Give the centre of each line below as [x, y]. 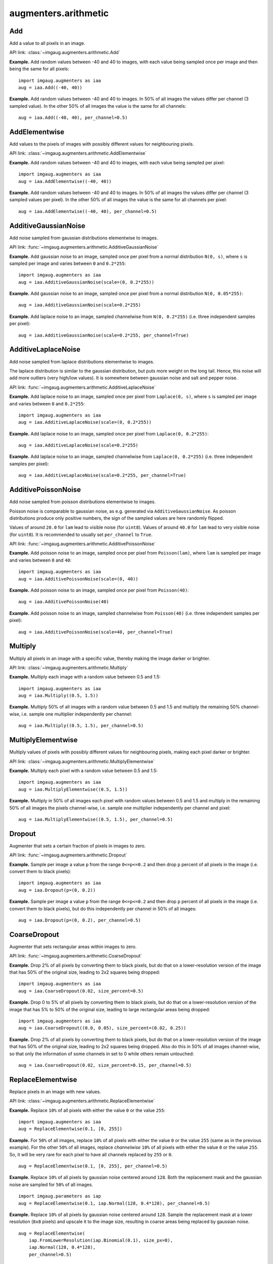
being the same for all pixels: [39, 69]
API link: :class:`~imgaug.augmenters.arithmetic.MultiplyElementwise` [82, 761]
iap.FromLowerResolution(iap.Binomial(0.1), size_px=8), [101, 1240]
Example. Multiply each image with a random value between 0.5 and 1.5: [85, 677]
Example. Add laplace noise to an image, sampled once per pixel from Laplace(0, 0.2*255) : [109, 434]
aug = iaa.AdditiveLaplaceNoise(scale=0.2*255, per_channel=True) [102, 476]
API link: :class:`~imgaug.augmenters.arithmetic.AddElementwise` [78, 153]
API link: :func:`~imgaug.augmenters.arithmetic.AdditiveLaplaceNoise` [83, 387]
